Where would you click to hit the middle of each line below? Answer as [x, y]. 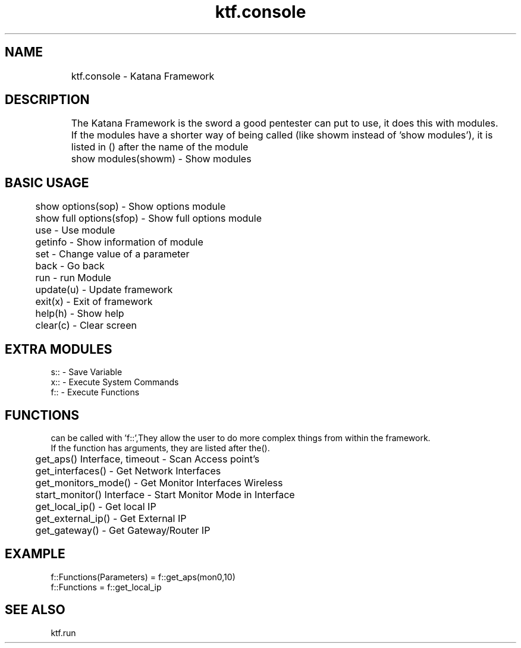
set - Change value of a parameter [112, 254]
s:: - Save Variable [87, 372]
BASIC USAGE [47, 183]
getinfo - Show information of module [119, 242]
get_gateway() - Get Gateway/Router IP [123, 530]
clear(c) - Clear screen [86, 325]
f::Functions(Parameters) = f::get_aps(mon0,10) [143, 577]
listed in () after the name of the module [160, 147]
